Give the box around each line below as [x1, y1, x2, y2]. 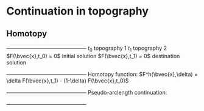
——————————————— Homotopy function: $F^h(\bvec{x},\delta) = [6, 70, 198, 78]
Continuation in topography [6, 4, 149, 18]
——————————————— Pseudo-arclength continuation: [6, 89, 167, 96]
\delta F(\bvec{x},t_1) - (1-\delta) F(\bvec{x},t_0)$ [6, 77, 129, 84]
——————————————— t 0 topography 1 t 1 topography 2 [6, 44, 167, 53]
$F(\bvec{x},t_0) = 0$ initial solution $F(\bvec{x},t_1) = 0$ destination [6, 52, 180, 59]
